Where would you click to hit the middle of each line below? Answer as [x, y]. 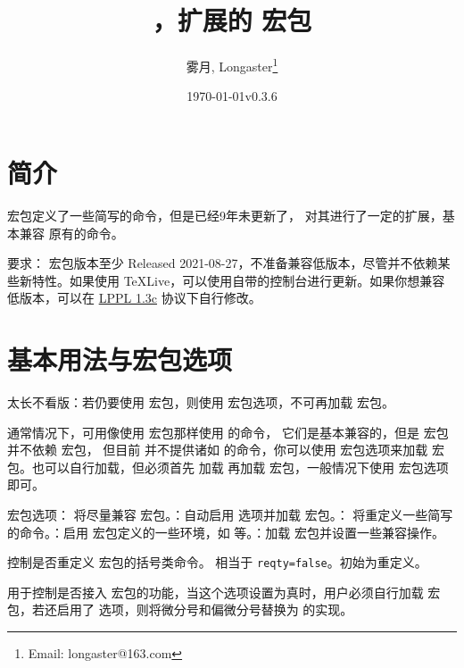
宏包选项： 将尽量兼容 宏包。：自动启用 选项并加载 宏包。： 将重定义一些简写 [230, 514]
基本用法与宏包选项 [120, 359]
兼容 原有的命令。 [71, 233]
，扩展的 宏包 [232, 20]
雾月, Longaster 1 [232, 65]
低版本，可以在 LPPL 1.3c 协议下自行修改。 [134, 298]
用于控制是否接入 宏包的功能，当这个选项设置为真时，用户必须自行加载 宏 [224, 592]
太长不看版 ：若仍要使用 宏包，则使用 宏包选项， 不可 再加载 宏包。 [201, 402]
